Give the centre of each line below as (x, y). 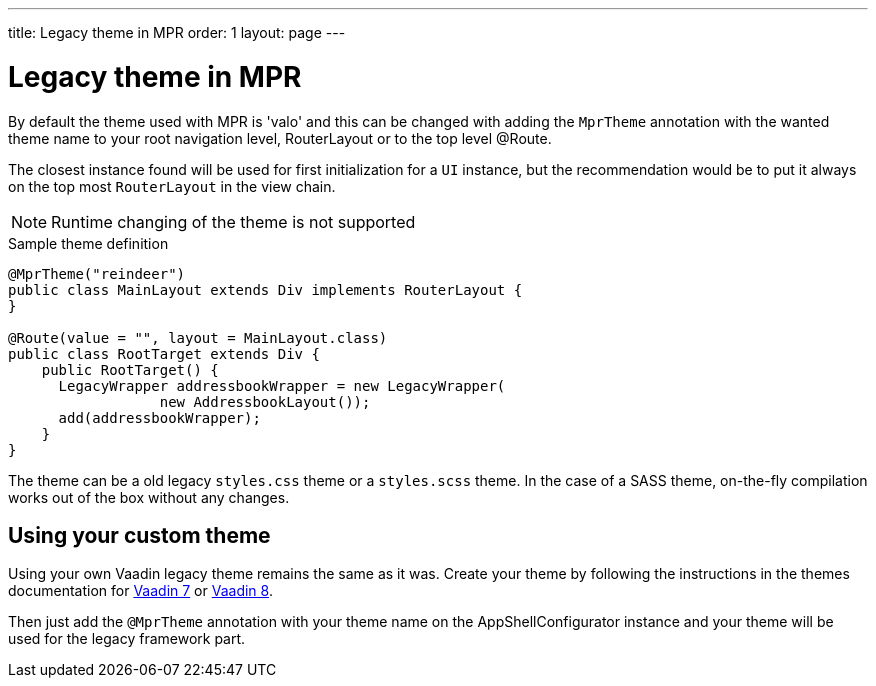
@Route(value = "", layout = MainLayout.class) (198, 337)
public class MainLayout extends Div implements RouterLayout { (265, 289)
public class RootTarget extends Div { (164, 353)
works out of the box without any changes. (149, 497)
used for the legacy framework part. (127, 639)
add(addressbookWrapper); (159, 417)
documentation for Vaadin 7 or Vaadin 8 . (140, 591)
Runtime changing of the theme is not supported (233, 221)
